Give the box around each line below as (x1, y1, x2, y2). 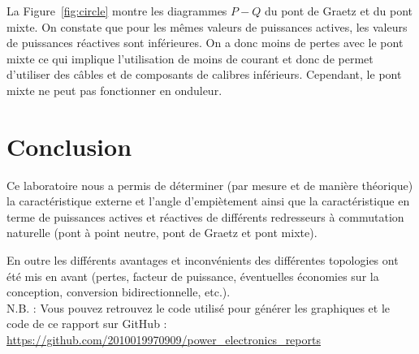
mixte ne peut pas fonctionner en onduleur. (6, 81, 222, 98)
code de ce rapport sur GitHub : (6, 315, 167, 332)
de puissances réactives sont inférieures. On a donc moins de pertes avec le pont (6, 34, 404, 51)
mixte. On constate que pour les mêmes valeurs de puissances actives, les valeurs (6, 18, 408, 35)
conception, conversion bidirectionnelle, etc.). (6, 283, 231, 300)
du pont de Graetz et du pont (264, 2, 413, 19)
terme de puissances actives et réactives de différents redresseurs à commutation (6, 208, 404, 225)
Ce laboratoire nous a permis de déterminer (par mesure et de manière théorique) (6, 176, 413, 193)
